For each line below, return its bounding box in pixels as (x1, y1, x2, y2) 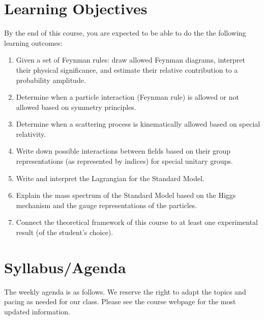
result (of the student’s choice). (16, 227, 113, 238)
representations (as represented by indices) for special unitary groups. (16, 156, 233, 166)
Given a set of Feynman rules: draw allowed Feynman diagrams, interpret (16, 54, 245, 65)
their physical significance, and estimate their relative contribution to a (16, 64, 238, 75)
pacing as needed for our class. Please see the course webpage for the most (4, 296, 236, 307)
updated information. (4, 306, 70, 316)
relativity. (16, 128, 46, 139)
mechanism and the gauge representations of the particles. (16, 199, 197, 210)
